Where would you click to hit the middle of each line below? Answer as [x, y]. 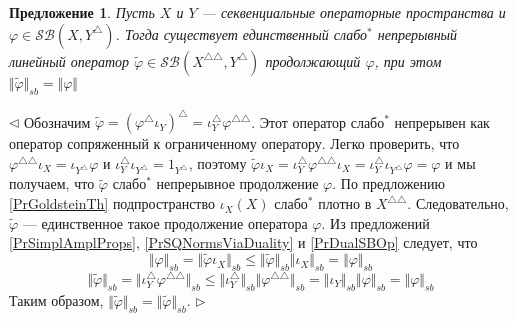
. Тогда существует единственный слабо [241, 33]
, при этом [408, 60]
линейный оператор [69, 60]
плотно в [345, 203]
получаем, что [52, 183]
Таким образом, [56, 299]
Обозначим [57, 121]
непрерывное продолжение [237, 183]
